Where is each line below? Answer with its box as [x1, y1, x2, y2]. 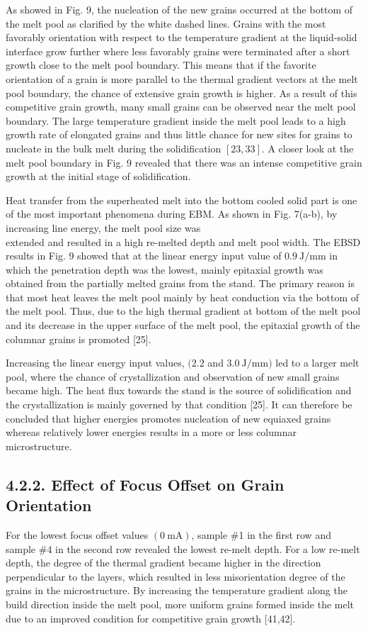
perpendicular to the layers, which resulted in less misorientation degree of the [6, 569, 345, 583]
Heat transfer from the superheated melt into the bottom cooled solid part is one [6, 192, 357, 207]
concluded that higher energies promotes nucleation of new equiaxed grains [6, 411, 331, 425]
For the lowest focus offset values [6, 527, 149, 542]
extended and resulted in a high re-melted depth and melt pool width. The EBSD [6, 234, 361, 249]
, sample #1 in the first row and [191, 527, 331, 542]
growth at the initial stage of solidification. [6, 169, 191, 184]
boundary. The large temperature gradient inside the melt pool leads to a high [6, 113, 346, 128]
